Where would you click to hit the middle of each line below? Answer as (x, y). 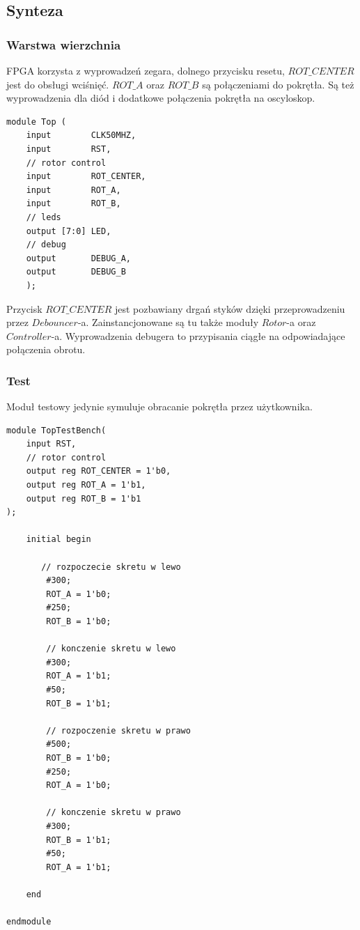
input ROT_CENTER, (86, 177)
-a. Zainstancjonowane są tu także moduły (168, 322)
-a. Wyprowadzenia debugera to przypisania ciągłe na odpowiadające (198, 335)
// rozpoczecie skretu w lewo (111, 567)
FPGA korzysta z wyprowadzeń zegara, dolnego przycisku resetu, (146, 70)
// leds (44, 217)
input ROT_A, (73, 190)
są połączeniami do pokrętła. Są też (278, 84)
